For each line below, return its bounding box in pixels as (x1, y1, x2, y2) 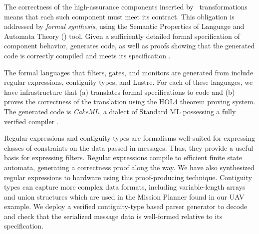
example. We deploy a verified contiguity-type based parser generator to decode (4, 201, 248, 212)
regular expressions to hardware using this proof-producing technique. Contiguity (4, 172, 252, 182)
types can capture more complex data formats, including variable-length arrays (4, 182, 246, 192)
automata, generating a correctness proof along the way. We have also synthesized (4, 162, 255, 172)
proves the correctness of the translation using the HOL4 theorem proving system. (4, 96, 256, 107)
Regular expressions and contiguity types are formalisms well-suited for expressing (4, 133, 256, 143)
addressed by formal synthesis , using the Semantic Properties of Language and (4, 21, 245, 31)
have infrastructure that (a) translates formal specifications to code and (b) (4, 86, 235, 97)
